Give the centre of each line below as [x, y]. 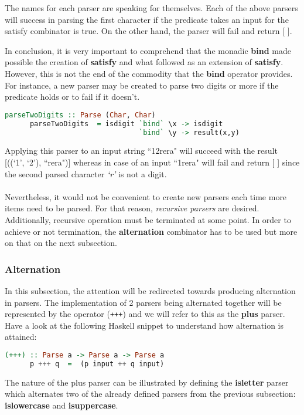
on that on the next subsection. [61, 243]
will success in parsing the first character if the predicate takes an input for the [147, 19]
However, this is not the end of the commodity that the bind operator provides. [149, 73]
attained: [21, 337]
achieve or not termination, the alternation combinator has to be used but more [151, 231]
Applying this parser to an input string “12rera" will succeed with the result [141, 151]
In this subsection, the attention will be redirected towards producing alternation [150, 290]
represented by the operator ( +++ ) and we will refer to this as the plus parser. [145, 314]
